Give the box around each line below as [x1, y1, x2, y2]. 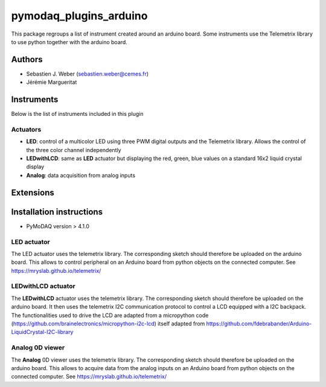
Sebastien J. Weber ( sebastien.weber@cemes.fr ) [26, 70, 149, 77]
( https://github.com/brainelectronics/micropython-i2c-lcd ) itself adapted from [11, 320, 205, 327]
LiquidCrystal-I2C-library [11, 328, 74, 336]
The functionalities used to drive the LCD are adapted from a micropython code [11, 312, 209, 319]
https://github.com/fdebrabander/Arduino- [206, 320, 312, 327]
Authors [11, 54, 43, 65]
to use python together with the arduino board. [11, 38, 128, 45]
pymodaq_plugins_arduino [11, 9, 148, 22]
